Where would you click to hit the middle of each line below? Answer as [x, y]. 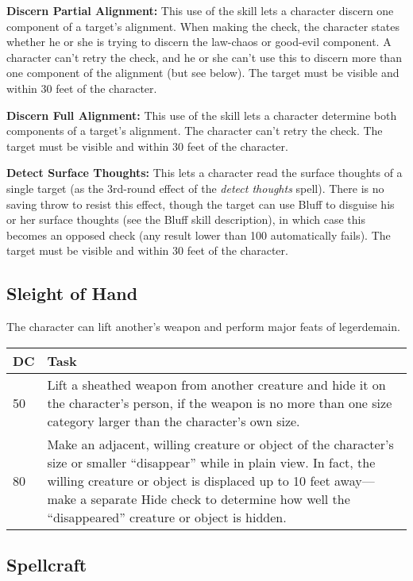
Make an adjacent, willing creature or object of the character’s [220, 444]
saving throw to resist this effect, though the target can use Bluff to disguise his [201, 204]
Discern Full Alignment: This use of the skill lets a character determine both [202, 115]
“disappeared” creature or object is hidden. [167, 517]
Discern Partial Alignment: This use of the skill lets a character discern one [200, 10]
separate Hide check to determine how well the [220, 498]
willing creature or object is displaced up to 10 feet [189, 480]
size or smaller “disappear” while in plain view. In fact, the [211, 462]
